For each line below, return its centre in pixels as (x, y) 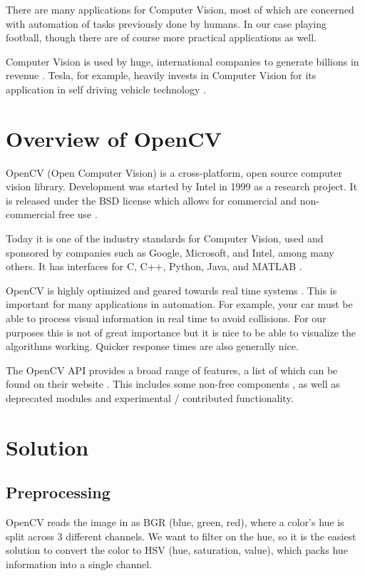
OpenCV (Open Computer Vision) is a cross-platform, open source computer (174, 172)
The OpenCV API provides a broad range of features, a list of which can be (172, 370)
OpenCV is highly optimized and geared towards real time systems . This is (171, 290)
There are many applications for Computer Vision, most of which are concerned (180, 9)
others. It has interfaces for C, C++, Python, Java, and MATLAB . (154, 266)
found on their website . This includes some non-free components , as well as (173, 384)
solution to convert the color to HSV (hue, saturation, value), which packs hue (177, 550)
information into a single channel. (79, 564)
